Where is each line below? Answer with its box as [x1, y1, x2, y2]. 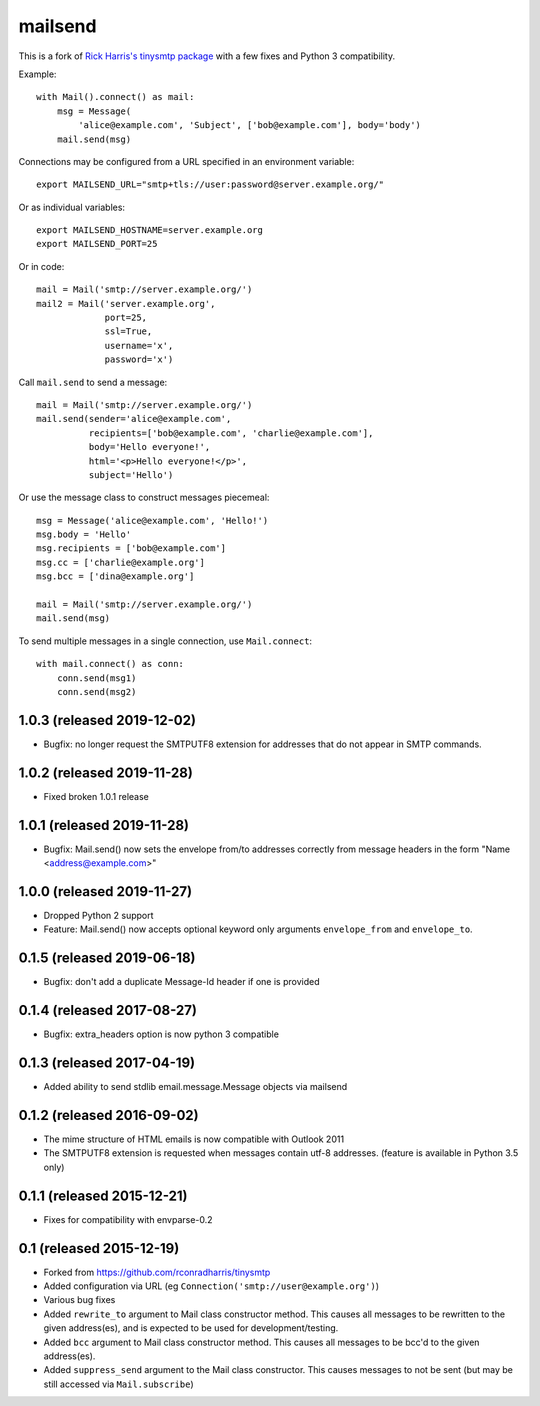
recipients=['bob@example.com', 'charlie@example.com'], [88, 427, 374, 439]
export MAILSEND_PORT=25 [36, 238, 158, 250]
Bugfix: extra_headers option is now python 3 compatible [43, 1028, 280, 1040]
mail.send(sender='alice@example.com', [36, 413, 232, 425]
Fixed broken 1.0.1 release [43, 790, 150, 802]
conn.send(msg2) [56, 686, 137, 697]
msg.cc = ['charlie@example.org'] [36, 556, 205, 568]
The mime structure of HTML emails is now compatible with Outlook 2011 [43, 1133, 345, 1145]
